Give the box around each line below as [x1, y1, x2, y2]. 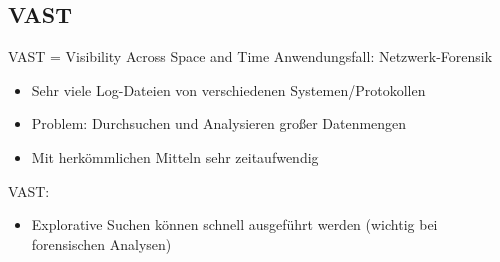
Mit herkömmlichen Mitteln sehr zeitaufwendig [31, 146, 319, 167]
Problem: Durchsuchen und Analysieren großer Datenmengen [31, 113, 407, 134]
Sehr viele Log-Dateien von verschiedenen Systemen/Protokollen [31, 79, 426, 100]
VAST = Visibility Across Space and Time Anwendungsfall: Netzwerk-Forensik [8, 46, 493, 67]
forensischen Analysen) [31, 233, 172, 254]
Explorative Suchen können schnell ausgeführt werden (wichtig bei [31, 214, 438, 235]
